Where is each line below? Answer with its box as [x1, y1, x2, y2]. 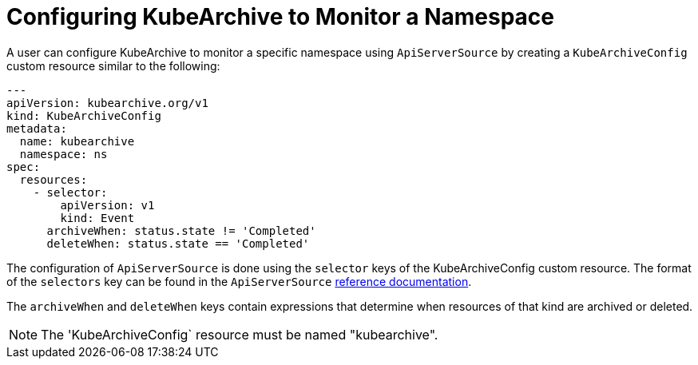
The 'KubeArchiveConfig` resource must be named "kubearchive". [41, 326, 438, 343]
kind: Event [60, 211, 135, 224]
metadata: [6, 121, 67, 135]
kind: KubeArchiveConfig [6, 109, 161, 122]
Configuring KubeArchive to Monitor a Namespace [6, 3, 554, 30]
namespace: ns [19, 147, 108, 161]
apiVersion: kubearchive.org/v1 [6, 96, 208, 109]
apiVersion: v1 [60, 198, 155, 212]
